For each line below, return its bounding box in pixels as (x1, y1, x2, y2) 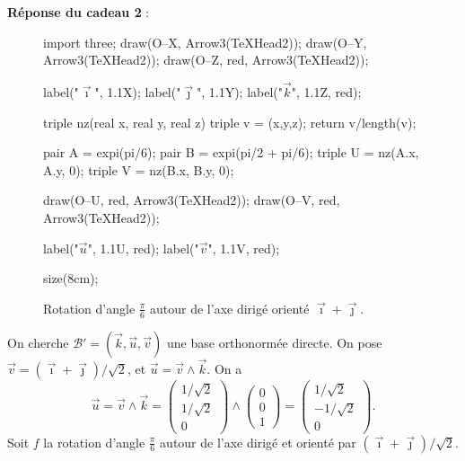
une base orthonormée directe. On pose (167, 332, 382, 351)
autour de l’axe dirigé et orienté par (160, 432, 356, 451)
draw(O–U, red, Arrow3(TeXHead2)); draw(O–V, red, (43, 191, 340, 209)
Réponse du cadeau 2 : (7, 3, 150, 21)
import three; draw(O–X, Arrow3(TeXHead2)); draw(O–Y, (43, 32, 367, 51)
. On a (206, 359, 242, 377)
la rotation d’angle (43, 432, 145, 451)
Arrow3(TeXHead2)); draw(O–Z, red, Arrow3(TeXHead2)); (43, 50, 369, 69)
